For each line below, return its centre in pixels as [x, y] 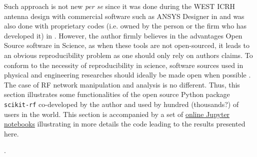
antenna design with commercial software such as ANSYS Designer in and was [124, 16]
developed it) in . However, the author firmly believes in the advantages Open [123, 35]
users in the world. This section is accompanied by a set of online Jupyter [117, 114]
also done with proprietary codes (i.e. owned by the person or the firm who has [125, 26]
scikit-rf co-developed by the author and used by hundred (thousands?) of [121, 104]
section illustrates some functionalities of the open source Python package [117, 94]
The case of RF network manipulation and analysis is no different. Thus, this [122, 84]
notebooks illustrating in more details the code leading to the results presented [125, 124]
